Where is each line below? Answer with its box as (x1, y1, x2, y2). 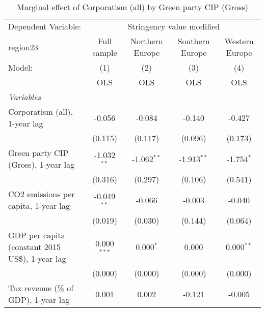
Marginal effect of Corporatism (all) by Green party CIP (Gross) (17, 1, 248, 13)
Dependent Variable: (8, 20, 81, 32)
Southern (177, 35, 210, 47)
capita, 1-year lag (8, 200, 70, 211)
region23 (8, 41, 38, 53)
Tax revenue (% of (8, 282, 74, 294)
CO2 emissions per (8, 188, 75, 200)
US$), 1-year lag (8, 253, 66, 264)
